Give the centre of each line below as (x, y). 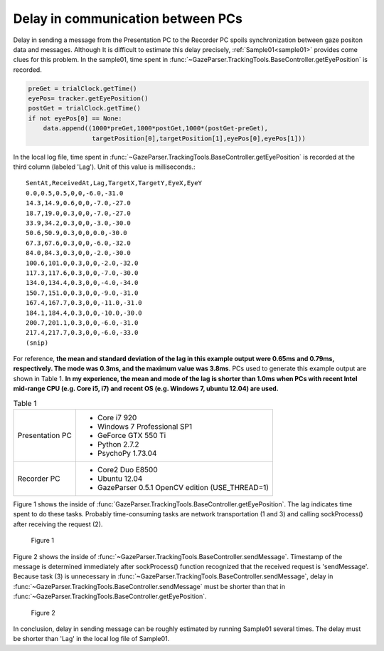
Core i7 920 (117, 418)
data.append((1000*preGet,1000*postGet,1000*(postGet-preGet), (156, 129)
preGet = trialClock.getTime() (83, 88)
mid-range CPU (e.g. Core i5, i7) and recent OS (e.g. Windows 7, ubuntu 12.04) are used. (146, 389)
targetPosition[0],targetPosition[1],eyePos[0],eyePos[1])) (198, 138)
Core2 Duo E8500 (127, 470)
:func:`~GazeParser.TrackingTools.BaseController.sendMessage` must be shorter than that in (149, 586)
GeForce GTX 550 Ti (132, 436)
